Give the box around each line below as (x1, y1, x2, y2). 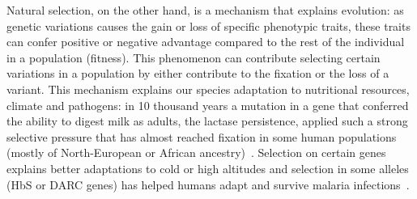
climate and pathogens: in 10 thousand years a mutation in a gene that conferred (6, 96, 409, 113)
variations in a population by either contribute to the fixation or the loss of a (6, 65, 389, 82)
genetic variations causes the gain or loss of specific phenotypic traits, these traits (6, 17, 411, 34)
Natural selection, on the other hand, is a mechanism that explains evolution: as (6, 2, 404, 18)
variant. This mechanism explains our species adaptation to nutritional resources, (6, 80, 410, 97)
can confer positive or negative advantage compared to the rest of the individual (6, 33, 405, 50)
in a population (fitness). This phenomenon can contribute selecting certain (6, 49, 381, 66)
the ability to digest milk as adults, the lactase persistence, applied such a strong (6, 112, 408, 129)
